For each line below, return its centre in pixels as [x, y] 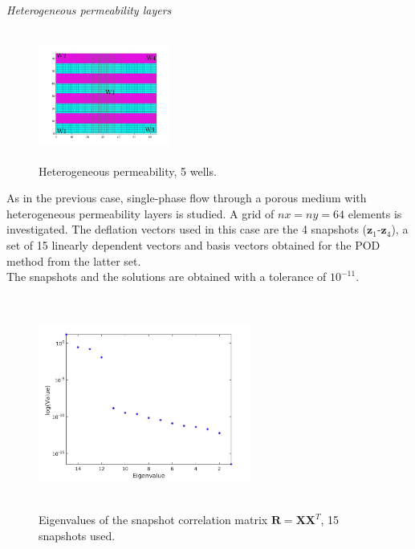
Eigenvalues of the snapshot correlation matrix [153, 520]
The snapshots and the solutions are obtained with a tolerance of [167, 277]
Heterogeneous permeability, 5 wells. [128, 171]
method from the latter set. [74, 260]
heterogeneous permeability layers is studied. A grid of [140, 213]
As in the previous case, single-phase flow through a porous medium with [187, 198]
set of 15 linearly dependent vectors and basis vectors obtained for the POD [193, 245]
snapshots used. [77, 535]
